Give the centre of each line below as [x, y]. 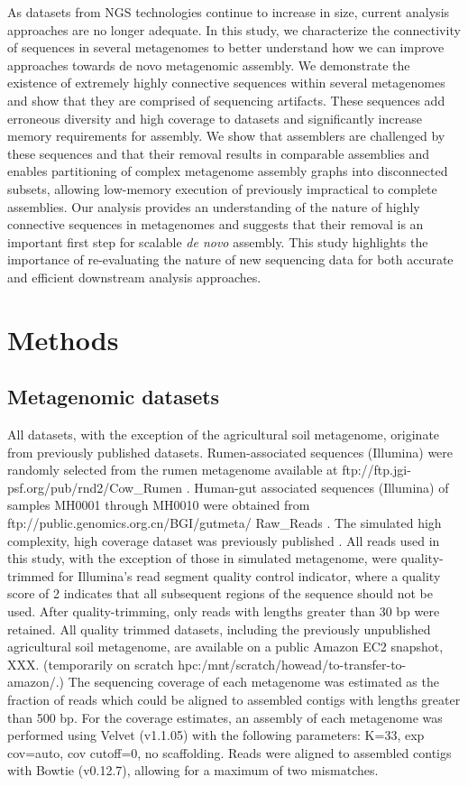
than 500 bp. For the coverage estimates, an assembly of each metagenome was [225, 717]
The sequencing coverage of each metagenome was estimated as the [253, 682]
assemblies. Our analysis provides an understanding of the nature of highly [214, 206]
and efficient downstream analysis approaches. [134, 277]
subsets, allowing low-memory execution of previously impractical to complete [222, 188]
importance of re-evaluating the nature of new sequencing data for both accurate [230, 259]
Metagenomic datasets [114, 397]
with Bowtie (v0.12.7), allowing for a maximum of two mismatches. [193, 770]
